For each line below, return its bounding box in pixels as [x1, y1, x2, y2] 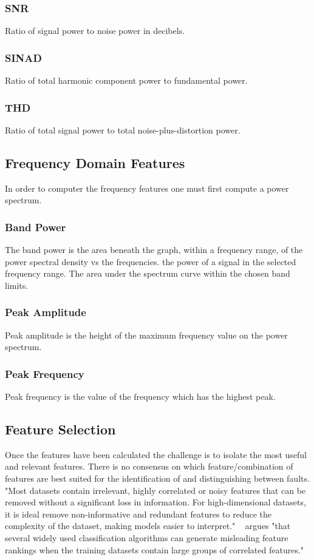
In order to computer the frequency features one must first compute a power [5, 181, 289, 194]
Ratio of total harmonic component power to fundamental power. [5, 74, 248, 87]
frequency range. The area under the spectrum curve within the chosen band [5, 267, 290, 280]
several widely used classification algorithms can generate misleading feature [5, 531, 288, 544]
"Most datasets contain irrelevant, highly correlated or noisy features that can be [5, 484, 306, 496]
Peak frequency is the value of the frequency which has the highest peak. [5, 390, 276, 403]
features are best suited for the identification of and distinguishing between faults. [5, 472, 310, 485]
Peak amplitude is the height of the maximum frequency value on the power [5, 328, 288, 341]
